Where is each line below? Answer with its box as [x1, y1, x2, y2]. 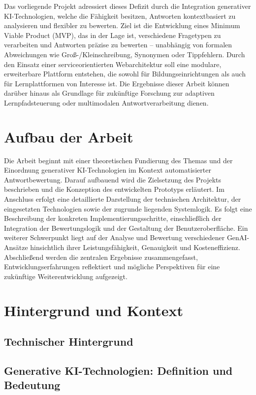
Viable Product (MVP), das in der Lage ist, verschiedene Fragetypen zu [4, 30, 221, 40]
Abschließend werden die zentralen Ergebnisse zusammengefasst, [4, 251, 198, 262]
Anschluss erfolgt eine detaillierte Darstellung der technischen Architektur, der [4, 194, 241, 204]
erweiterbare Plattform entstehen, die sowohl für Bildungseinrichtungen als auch [4, 69, 246, 79]
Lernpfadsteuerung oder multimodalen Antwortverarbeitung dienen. [4, 97, 209, 108]
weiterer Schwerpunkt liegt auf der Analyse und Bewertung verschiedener [4, 232, 225, 243]
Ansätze [4, 242, 28, 252]
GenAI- [226, 232, 250, 243]
